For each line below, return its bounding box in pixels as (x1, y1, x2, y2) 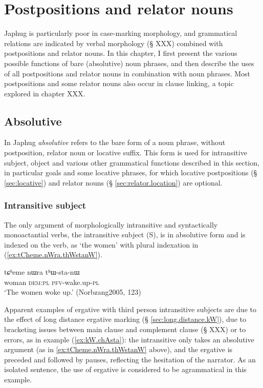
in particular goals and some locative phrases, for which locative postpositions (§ (4, 167, 257, 178)
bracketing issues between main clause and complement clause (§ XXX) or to (4, 324, 246, 335)
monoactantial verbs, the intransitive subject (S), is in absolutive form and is (4, 229, 246, 240)
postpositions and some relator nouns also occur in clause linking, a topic (4, 78, 234, 89)
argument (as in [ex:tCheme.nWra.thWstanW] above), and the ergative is (4, 344, 233, 355)
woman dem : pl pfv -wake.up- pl (4, 276, 99, 287)
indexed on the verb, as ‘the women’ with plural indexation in (4, 239, 199, 250)
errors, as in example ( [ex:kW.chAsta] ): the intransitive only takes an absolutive (4, 334, 254, 344)
